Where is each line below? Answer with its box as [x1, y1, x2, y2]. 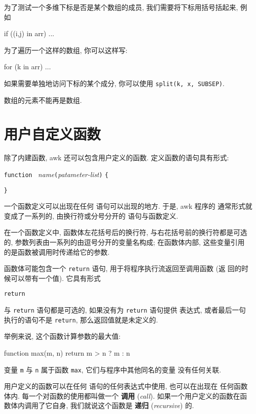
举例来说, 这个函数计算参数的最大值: [4, 331, 121, 341]
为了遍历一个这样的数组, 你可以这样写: [4, 45, 128, 55]
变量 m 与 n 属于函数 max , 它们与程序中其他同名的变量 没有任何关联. [4, 364, 221, 374]
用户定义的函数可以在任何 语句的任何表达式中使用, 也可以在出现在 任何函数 [4, 381, 248, 391]
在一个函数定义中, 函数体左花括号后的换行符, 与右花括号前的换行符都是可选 [4, 227, 248, 237]
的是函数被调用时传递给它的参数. [4, 246, 110, 257]
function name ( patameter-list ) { [4, 169, 109, 179]
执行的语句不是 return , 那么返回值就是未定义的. [4, 314, 158, 324]
